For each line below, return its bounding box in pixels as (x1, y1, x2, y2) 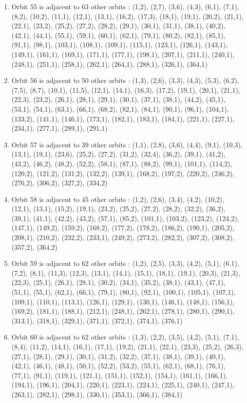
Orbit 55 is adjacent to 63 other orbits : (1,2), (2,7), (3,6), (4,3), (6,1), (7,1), (11, 1, 239, 11)
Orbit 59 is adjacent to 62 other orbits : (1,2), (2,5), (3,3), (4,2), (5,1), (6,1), (11, 258, 239, 268)
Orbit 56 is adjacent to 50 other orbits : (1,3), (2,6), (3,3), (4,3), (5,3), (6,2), (11, 75, 239, 85)
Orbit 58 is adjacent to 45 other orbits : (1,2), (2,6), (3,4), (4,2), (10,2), (11, 194, 225, 204)
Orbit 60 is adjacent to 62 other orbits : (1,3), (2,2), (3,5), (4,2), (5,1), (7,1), (11, 332, 239, 342)
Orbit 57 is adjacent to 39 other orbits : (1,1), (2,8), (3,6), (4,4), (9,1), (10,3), (11, 139, 243, 149)
